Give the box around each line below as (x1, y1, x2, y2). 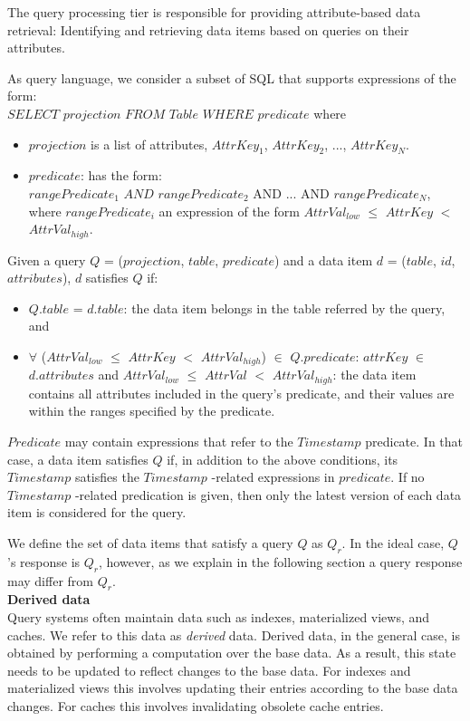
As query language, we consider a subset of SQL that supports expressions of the (7, 68, 456, 87)
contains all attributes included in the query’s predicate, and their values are (28, 383, 455, 402)
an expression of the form (158, 201, 300, 220)
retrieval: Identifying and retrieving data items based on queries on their (7, 20, 409, 39)
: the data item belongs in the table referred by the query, (123, 298, 446, 317)
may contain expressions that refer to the (64, 432, 293, 451)
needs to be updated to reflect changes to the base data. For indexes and (7, 660, 411, 679)
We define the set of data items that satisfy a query (7, 534, 293, 553)
